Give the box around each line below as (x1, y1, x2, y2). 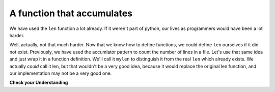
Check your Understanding (9, 79, 68, 86)
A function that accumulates (9, 8, 132, 19)
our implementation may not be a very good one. (9, 70, 112, 76)
